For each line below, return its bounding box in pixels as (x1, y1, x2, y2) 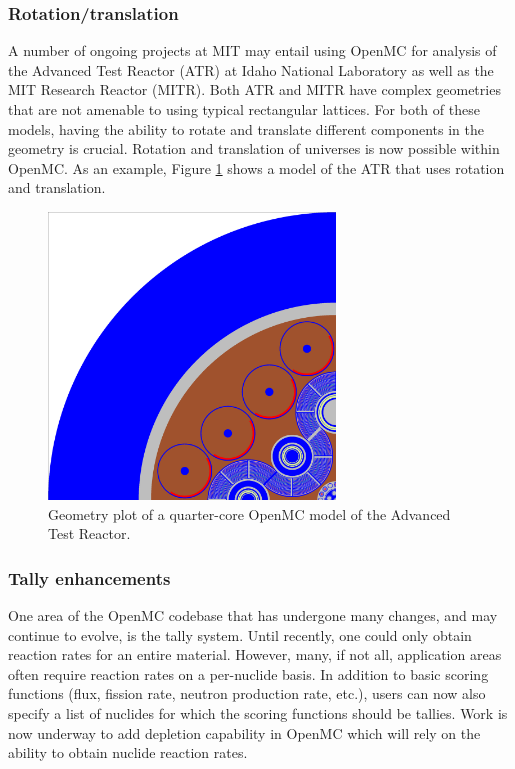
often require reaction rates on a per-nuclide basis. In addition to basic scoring (8, 663, 489, 684)
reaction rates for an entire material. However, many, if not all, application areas (8, 644, 502, 665)
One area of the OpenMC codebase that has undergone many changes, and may (8, 604, 498, 625)
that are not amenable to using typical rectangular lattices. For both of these (8, 99, 480, 119)
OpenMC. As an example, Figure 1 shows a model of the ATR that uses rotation (8, 157, 505, 178)
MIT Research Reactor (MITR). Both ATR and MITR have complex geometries (8, 79, 501, 100)
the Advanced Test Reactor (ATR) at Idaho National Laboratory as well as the (8, 59, 494, 80)
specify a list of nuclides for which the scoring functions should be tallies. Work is (8, 702, 508, 723)
